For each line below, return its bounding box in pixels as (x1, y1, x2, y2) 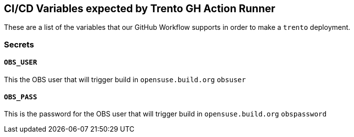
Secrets (4, 39, 34, 49)
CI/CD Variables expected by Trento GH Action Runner (4, 2, 275, 15)
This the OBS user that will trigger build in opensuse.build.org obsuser (4, 75, 246, 84)
